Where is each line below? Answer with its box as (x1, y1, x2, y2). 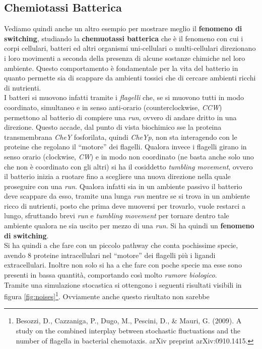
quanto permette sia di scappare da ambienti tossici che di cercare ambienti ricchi (4, 72, 256, 83)
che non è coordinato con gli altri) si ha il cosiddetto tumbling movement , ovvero (4, 161, 253, 171)
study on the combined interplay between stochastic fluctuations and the (16, 325, 241, 336)
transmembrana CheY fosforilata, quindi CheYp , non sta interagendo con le (4, 131, 237, 142)
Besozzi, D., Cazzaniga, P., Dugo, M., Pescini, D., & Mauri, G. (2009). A (16, 315, 242, 326)
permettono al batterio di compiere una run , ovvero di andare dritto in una (4, 112, 237, 122)
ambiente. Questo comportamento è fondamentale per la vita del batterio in (4, 62, 238, 73)
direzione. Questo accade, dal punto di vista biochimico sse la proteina (4, 122, 222, 132)
